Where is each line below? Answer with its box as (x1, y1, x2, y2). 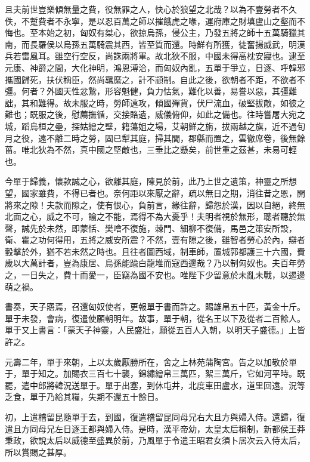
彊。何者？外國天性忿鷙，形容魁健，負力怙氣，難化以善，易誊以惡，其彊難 (5, 85, 297, 97)
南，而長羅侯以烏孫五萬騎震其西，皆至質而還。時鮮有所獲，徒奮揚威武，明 (5, 38, 297, 50)
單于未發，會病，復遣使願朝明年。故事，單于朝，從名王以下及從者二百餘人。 (5, 312, 305, 324)
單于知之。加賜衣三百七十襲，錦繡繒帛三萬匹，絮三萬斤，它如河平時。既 (21, 367, 305, 380)
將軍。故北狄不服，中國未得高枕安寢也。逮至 (129, 50, 305, 62)
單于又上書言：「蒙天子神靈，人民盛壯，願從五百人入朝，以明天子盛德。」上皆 (5, 324, 305, 336)
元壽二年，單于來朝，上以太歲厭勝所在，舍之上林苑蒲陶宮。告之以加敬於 (5, 355, 289, 368)
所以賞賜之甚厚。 (5, 445, 72, 458)
